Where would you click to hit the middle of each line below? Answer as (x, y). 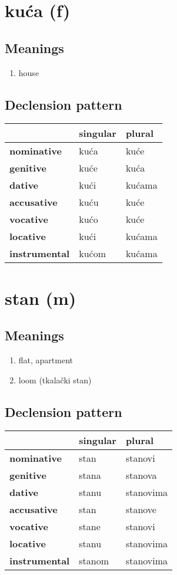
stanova (141, 475)
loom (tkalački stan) (55, 379)
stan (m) (41, 298)
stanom (94, 561)
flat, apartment (46, 359)
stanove (141, 510)
